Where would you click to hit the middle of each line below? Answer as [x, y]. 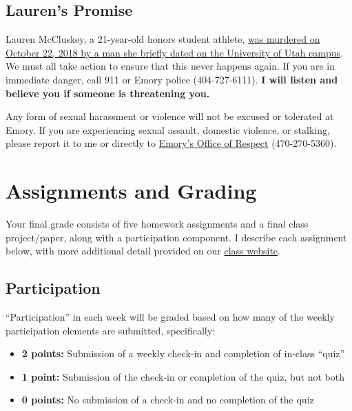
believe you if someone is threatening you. [108, 93]
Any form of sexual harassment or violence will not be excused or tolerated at [170, 116]
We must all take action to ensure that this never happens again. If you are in [170, 66]
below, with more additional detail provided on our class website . [143, 251]
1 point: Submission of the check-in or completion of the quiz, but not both [183, 376]
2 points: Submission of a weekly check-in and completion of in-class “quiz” [183, 353]
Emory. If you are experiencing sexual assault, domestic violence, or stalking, [168, 129]
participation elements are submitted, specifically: [111, 330]
